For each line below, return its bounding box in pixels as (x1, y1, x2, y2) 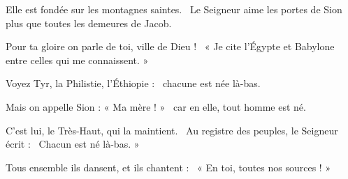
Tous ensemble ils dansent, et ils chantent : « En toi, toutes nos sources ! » (6, 159, 331, 174)
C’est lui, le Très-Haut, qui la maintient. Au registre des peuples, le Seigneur (6, 123, 338, 137)
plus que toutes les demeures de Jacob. (6, 15, 172, 30)
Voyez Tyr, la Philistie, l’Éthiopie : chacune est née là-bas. (6, 76, 261, 91)
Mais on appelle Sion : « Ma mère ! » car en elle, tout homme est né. (6, 99, 306, 114)
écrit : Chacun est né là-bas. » (6, 137, 140, 151)
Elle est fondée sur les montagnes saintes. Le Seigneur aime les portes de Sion (6, 2, 342, 16)
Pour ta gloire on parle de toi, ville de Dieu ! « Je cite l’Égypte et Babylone (6, 39, 335, 54)
